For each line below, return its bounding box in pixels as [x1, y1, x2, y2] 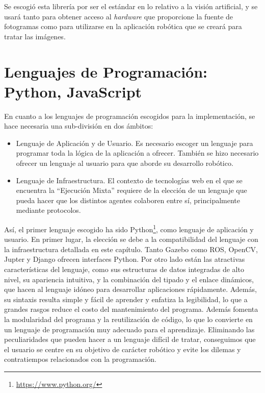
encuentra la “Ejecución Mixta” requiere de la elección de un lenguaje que [16, 185, 247, 195]
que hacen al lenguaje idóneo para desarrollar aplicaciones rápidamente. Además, [4, 284, 257, 294]
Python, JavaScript [4, 81, 142, 102]
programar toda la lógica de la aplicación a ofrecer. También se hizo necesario [16, 148, 259, 158]
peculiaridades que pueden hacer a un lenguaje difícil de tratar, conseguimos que [4, 334, 256, 345]
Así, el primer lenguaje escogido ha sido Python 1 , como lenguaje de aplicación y [4, 223, 254, 234]
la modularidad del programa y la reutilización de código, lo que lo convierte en [4, 314, 253, 325]
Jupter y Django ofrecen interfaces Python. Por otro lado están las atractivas [4, 254, 245, 264]
